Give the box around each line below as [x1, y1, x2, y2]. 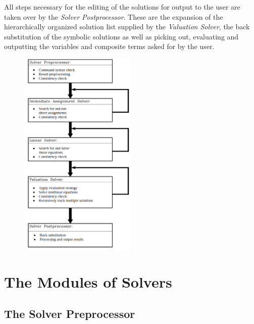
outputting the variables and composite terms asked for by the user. [4, 41, 215, 52]
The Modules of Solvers [4, 271, 172, 292]
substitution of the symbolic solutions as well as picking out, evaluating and [4, 31, 239, 41]
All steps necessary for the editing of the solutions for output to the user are [4, 2, 240, 12]
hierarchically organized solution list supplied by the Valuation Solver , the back [4, 21, 250, 32]
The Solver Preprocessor [4, 306, 135, 321]
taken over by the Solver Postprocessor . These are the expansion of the [4, 11, 223, 22]
